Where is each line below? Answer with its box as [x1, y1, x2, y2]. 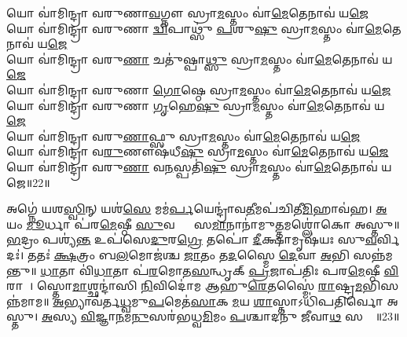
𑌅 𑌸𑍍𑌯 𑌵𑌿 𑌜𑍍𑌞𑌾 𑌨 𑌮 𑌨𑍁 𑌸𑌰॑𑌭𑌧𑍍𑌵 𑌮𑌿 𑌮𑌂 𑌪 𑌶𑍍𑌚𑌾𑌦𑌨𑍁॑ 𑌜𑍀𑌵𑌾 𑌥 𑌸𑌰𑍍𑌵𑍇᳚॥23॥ [41, 308, 400, 324]
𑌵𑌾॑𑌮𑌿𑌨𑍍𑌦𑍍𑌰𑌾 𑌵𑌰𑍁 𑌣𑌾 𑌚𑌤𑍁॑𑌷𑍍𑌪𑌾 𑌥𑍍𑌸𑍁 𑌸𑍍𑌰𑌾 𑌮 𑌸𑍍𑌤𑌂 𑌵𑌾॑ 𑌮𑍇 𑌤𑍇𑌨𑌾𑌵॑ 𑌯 [38, 50, 393, 67]
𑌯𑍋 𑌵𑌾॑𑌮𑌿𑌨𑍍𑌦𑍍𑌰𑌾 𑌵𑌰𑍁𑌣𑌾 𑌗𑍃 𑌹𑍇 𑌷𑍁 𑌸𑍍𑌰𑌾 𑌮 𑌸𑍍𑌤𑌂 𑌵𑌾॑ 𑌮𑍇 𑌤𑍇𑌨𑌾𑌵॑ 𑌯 [6, 97, 385, 113]
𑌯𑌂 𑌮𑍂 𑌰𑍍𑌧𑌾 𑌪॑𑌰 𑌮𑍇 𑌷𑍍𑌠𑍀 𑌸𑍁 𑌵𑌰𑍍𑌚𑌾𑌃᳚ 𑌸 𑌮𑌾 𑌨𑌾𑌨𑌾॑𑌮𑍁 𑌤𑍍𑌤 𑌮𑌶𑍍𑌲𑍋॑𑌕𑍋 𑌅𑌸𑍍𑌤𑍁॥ [6, 215, 400, 232]
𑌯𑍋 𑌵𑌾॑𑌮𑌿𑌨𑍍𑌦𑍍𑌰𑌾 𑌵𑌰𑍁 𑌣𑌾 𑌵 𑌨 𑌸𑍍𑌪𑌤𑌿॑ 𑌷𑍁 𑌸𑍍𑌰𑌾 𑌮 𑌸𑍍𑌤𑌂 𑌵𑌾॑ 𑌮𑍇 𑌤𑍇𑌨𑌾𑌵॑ [6, 158, 378, 174]
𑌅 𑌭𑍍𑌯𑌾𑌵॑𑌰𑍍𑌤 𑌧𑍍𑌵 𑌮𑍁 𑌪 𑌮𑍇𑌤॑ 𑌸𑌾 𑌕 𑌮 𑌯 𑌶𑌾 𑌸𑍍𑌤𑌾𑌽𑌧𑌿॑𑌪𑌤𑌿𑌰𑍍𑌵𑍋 [53, 292, 383, 309]
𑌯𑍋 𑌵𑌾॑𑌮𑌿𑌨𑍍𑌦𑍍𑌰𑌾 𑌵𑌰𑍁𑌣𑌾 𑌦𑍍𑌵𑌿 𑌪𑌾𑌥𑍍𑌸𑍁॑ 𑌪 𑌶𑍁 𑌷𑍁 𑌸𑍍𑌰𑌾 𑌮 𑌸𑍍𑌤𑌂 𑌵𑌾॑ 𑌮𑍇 [6, 20, 383, 36]
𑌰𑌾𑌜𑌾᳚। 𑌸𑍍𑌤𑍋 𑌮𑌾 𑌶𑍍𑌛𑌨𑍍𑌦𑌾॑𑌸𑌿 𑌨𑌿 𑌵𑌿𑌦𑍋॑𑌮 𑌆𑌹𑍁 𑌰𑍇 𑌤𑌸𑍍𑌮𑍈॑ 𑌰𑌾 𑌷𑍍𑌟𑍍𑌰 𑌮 [6, 277, 363, 294]
